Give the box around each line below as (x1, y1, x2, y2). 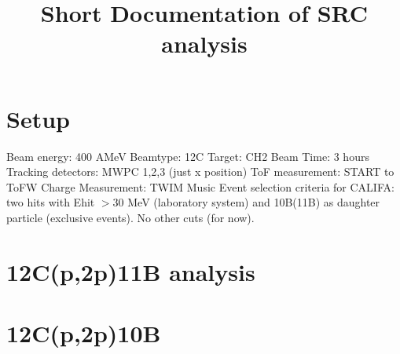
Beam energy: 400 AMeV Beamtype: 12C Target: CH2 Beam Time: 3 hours (6, 148, 369, 164)
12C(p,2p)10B (6, 317, 161, 349)
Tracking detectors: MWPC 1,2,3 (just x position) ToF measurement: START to (6, 163, 394, 180)
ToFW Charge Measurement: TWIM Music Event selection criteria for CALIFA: (6, 178, 394, 195)
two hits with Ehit (6, 194, 95, 210)
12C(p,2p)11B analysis (6, 255, 255, 287)
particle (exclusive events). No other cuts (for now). (6, 209, 255, 225)
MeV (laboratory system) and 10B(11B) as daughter (127, 194, 380, 210)
